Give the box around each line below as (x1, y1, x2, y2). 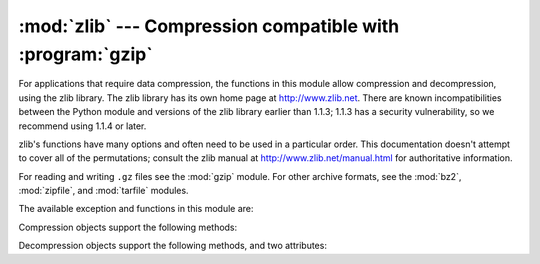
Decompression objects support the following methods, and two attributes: (18, 240, 327, 252)
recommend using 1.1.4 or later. (18, 120, 147, 132)
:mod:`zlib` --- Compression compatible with (18, 15, 400, 37)
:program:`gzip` (18, 43, 154, 65)
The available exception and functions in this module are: (18, 203, 254, 215)
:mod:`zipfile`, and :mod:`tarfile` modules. (18, 185, 189, 197)
